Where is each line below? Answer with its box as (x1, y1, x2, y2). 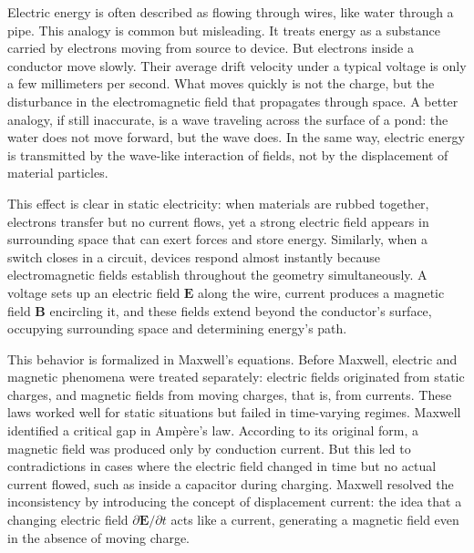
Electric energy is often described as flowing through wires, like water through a (7, 3, 454, 21)
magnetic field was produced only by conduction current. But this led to (7, 438, 411, 457)
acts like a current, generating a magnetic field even (170, 510, 459, 529)
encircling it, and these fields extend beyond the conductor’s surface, (49, 301, 432, 320)
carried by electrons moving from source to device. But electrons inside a (7, 38, 414, 57)
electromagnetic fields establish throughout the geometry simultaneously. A (7, 265, 428, 284)
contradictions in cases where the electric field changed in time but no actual (7, 456, 437, 476)
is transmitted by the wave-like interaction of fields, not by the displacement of (7, 145, 448, 164)
